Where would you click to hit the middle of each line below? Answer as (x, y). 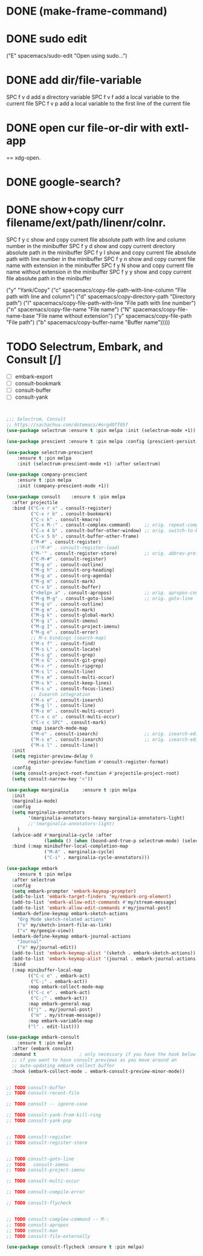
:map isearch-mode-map (59, 728)
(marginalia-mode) (35, 801)
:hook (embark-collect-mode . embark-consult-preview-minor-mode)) (98, 1071)
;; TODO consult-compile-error (46, 1192)
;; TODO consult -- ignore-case (47, 1104)
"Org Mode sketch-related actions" (62, 919)
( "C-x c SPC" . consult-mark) (69, 723)
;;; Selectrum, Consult (36, 419)
